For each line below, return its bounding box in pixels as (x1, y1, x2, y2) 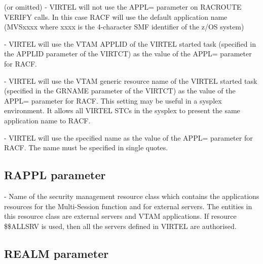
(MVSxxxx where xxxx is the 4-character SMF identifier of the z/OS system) (4, 21, 244, 32)
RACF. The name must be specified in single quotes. (4, 142, 168, 153)
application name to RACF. (4, 115, 91, 125)
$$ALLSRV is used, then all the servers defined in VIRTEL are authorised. (4, 220, 237, 231)
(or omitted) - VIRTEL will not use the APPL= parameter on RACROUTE (4, 2, 242, 12)
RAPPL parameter (4, 167, 106, 183)
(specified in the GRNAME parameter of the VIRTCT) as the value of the (4, 85, 236, 96)
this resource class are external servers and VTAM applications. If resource (4, 211, 237, 221)
